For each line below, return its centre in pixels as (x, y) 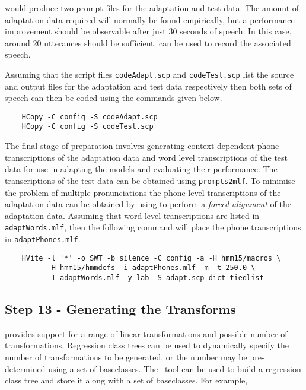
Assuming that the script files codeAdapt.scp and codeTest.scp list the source (149, 74)
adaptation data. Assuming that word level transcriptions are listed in (132, 215)
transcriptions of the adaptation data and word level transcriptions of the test (146, 157)
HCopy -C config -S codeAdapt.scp (90, 117)
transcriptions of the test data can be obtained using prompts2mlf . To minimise (150, 180)
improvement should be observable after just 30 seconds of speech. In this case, (148, 31)
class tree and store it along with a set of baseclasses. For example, (126, 380)
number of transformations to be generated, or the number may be (126, 357)
